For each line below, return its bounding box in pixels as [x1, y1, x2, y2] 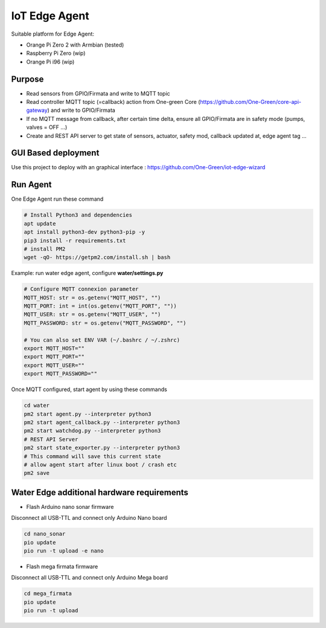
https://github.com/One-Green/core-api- [200, 99, 302, 106]
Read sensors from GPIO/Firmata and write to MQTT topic [26, 89, 170, 97]
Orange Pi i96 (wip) [26, 58, 75, 65]
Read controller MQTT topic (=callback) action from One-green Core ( [26, 99, 200, 106]
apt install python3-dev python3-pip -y [24, 228, 145, 236]
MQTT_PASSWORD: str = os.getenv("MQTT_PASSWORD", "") [24, 319, 187, 326]
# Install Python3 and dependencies [24, 212, 133, 219]
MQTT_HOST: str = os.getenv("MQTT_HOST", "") [24, 294, 161, 301]
